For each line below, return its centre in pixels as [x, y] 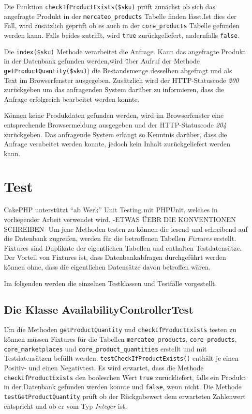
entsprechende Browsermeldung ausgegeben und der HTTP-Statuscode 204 [115, 124]
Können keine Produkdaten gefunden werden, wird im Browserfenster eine [114, 115]
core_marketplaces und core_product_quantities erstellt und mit [105, 348]
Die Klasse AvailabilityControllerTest [99, 309]
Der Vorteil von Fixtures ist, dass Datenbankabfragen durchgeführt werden [115, 257]
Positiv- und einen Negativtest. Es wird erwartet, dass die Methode [104, 367]
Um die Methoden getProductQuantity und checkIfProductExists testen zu [120, 329]
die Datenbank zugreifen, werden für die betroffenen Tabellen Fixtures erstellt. [120, 238]
